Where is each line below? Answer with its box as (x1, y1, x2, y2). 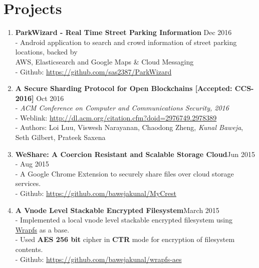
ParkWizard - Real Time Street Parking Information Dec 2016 (15, 27, 232, 37)
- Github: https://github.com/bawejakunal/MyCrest (15, 188, 176, 198)
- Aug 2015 (15, 158, 49, 169)
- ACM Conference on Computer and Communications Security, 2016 (15, 102, 229, 113)
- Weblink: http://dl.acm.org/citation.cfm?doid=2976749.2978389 (15, 112, 217, 122)
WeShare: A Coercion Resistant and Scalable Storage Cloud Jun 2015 (15, 148, 255, 159)
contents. (15, 244, 43, 254)
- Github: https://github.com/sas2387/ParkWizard (15, 66, 172, 76)
